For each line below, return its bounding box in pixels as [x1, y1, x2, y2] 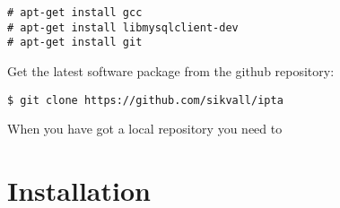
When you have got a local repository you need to [7, 119, 283, 138]
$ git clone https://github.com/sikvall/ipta [7, 93, 283, 107]
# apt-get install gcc [7, 6, 143, 19]
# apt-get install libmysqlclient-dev [7, 21, 239, 34]
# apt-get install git [7, 36, 143, 49]
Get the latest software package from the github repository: [7, 61, 335, 80]
